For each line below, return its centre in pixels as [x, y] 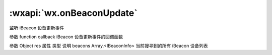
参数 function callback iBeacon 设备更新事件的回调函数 [66, 37]
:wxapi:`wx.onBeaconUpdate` [74, 13]
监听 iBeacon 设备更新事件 [37, 28]
